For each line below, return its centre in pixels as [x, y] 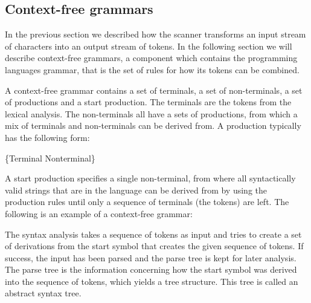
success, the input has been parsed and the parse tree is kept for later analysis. [151, 257]
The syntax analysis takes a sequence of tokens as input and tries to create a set [153, 234]
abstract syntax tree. [43, 293]
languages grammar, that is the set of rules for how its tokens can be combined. [152, 69]
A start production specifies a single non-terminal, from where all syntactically [150, 178]
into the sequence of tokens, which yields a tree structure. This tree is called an [152, 281]
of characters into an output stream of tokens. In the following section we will [149, 46]
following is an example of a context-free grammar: [99, 213]
